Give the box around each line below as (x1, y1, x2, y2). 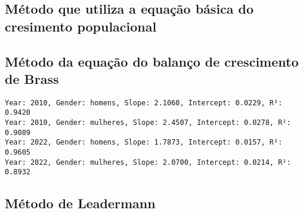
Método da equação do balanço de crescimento (5, 52, 299, 70)
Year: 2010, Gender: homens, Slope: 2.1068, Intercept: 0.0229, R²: (5, 98, 283, 107)
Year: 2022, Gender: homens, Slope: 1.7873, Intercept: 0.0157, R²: (5, 138, 283, 147)
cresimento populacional (5, 17, 157, 35)
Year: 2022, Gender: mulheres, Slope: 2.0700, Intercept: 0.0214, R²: (5, 158, 291, 167)
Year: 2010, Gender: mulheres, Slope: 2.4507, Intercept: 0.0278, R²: (5, 118, 291, 127)
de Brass (5, 69, 59, 87)
